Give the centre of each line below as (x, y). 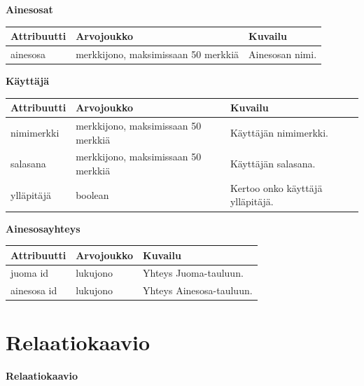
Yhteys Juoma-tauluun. (193, 273)
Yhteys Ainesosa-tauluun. (198, 290)
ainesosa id (34, 290)
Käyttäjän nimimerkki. (279, 132)
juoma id (30, 273)
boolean (92, 194)
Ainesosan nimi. (283, 54)
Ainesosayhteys (43, 228)
